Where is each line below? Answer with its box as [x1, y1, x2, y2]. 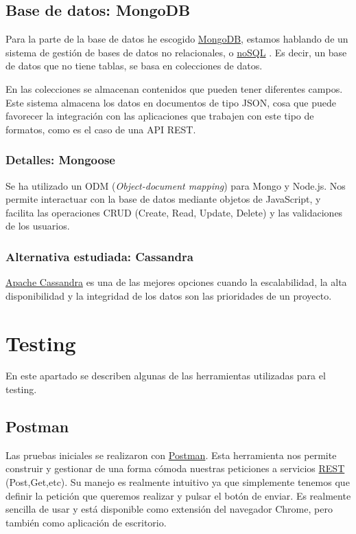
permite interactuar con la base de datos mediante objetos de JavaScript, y [5, 192, 321, 206]
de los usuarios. [5, 219, 70, 233]
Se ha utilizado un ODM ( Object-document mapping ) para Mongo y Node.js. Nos [5, 178, 346, 192]
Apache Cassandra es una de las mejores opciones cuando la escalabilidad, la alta [5, 275, 347, 289]
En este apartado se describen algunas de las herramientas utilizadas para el [5, 368, 326, 383]
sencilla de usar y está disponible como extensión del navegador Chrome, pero [5, 502, 333, 516]
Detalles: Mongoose [5, 151, 115, 168]
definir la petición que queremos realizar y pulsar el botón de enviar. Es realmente [5, 488, 351, 502]
